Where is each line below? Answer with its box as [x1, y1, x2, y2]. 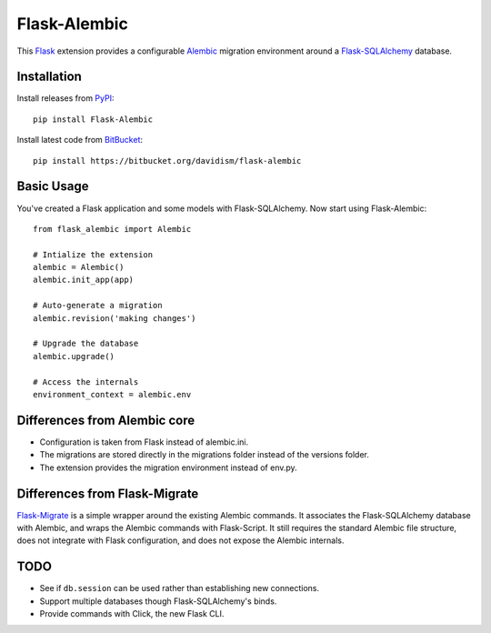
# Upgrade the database [33, 338, 139, 349]
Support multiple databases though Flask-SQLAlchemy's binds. [39, 596, 277, 607]
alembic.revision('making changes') [33, 313, 196, 323]
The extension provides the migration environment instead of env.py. [39, 462, 297, 473]
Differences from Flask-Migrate [16, 486, 199, 501]
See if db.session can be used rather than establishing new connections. [39, 583, 320, 594]
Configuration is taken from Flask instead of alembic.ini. [39, 437, 249, 447]
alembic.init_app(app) [33, 275, 135, 286]
